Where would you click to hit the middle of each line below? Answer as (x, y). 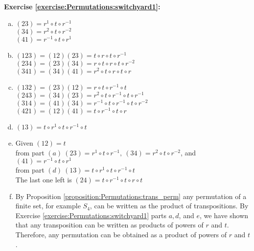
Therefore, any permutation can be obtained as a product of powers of (121, 234)
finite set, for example (48, 206)
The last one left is (44, 179)
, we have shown (224, 215)
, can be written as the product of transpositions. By (169, 206)
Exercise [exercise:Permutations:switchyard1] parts (91, 215)
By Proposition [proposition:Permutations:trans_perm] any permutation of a (131, 196)
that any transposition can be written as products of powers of (109, 225)
